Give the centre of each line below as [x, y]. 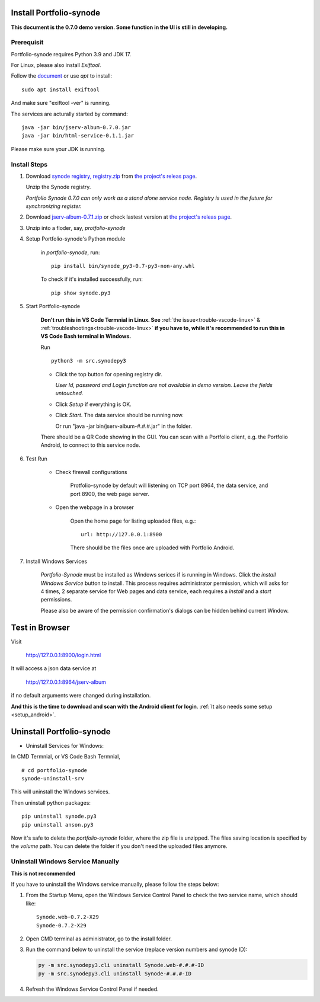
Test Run [36, 459]
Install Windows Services [57, 561]
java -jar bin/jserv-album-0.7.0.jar [76, 127]
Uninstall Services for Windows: [65, 745]
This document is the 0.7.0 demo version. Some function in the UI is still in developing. [119, 27]
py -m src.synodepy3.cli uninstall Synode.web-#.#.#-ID [121, 965]
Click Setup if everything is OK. [93, 404]
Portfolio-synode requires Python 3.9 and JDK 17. [71, 54]
